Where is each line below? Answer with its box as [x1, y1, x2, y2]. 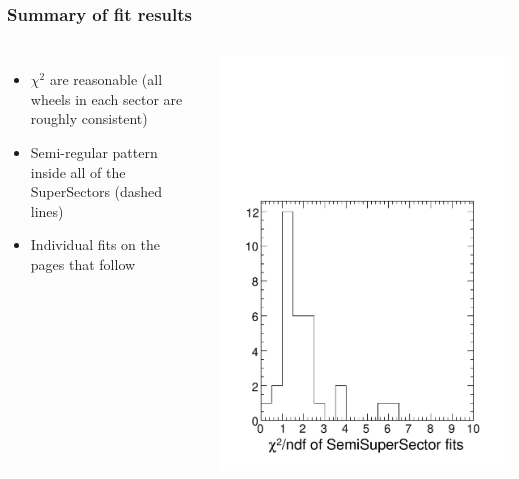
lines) [30, 200, 64, 221]
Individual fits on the [30, 234, 161, 255]
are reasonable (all [49, 69, 163, 90]
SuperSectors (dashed [30, 181, 163, 202]
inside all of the [30, 161, 126, 182]
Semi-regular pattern [30, 142, 158, 162]
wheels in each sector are [30, 88, 183, 109]
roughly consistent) [30, 108, 148, 129]
